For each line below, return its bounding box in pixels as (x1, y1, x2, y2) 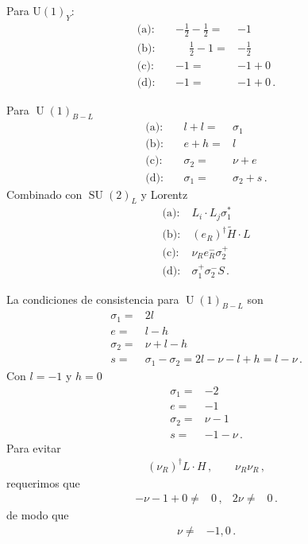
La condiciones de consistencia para (6, 290, 179, 307)
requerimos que (6, 474, 80, 491)
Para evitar (6, 439, 61, 456)
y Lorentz (141, 185, 188, 202)
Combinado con (6, 185, 83, 202)
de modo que (6, 507, 69, 523)
